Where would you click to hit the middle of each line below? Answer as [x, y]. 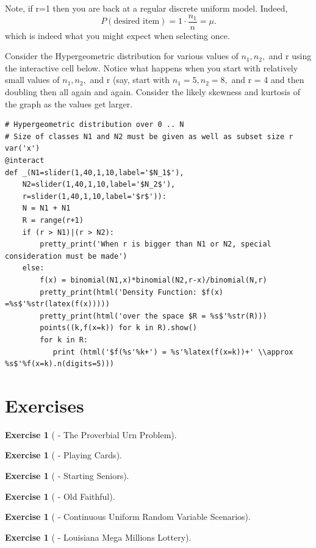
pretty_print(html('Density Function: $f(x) [131, 292]
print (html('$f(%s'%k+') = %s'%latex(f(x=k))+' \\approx [173, 352]
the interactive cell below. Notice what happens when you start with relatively [152, 67]
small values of [32, 80]
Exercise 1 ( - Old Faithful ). [60, 496]
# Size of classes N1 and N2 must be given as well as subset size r [149, 136]
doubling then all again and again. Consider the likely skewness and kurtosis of [153, 92]
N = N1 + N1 [46, 208]
